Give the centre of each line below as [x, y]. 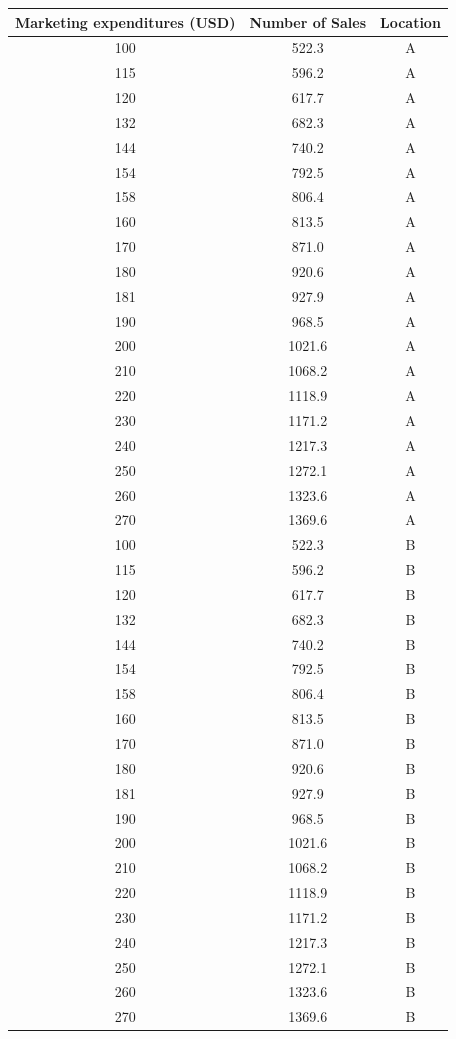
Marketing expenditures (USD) [125, 21]
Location [410, 21]
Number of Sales [307, 21]
